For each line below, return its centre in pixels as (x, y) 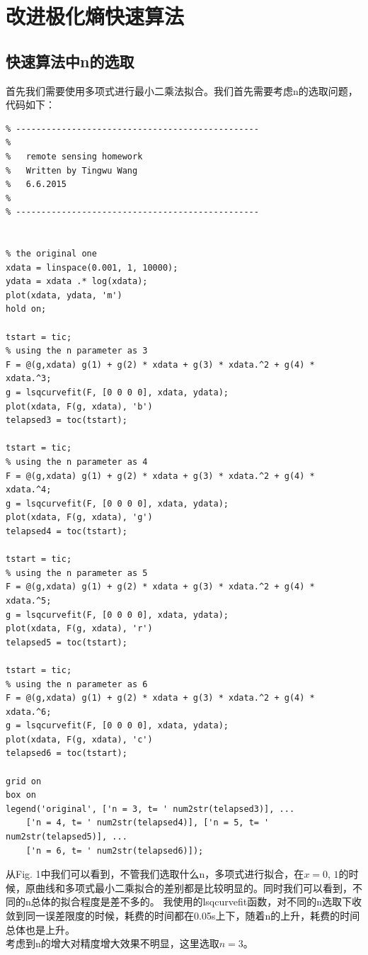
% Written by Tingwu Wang (72, 170)
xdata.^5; (29, 600)
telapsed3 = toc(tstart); (67, 420)
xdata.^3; (29, 379)
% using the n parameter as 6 (77, 684)
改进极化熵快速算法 (95, 16)
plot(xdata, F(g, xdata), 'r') (79, 629)
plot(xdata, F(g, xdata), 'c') (79, 739)
